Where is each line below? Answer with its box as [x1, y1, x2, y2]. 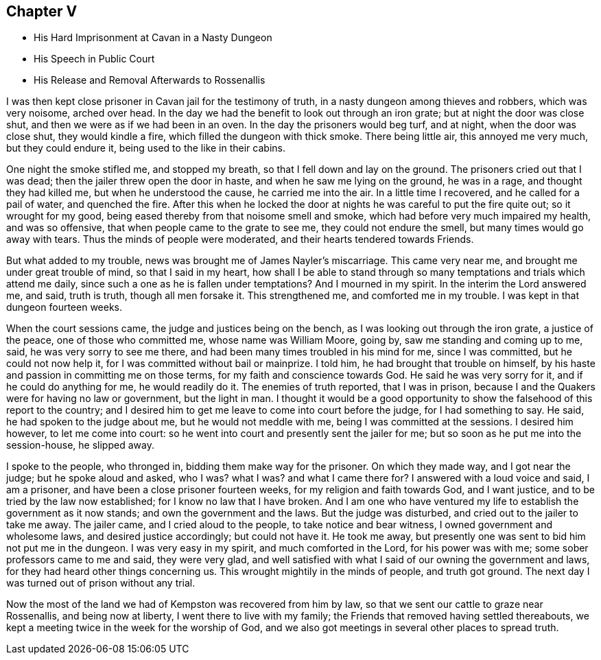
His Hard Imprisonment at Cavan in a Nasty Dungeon [34, 32, 272, 44]
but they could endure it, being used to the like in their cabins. [6, 142, 285, 154]
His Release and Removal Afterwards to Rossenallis [34, 74, 266, 86]
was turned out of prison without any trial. [6, 577, 196, 589]
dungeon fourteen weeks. [6, 301, 123, 314]
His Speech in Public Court [34, 53, 155, 65]
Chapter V [6, 3, 78, 20]
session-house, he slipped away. [6, 439, 154, 451]
